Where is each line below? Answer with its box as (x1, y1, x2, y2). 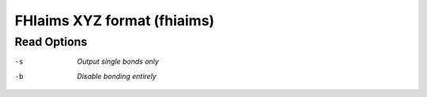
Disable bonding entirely (77, 71, 157, 80)
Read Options (14, 35, 88, 49)
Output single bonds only (77, 57, 160, 66)
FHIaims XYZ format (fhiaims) (14, 12, 215, 29)
